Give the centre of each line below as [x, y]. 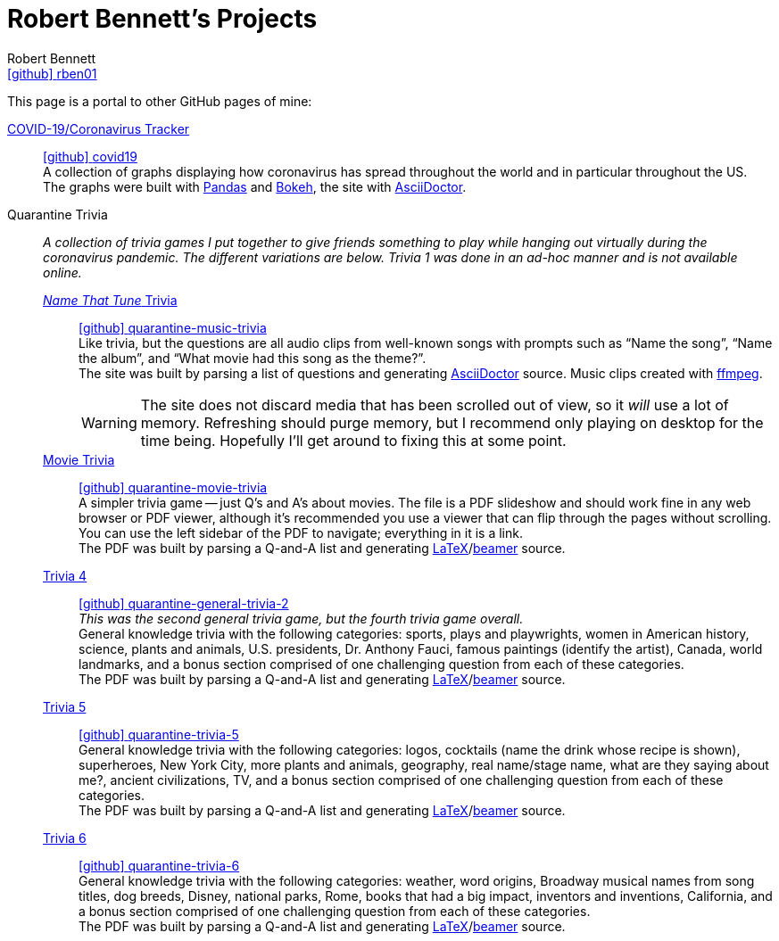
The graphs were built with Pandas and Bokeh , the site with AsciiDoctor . [255, 186]
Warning [109, 422]
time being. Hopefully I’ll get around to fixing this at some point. [353, 440]
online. [62, 272]
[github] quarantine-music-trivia [173, 327]
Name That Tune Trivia [110, 300]
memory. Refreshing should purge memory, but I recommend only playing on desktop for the [452, 422]
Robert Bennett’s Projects [162, 19]
